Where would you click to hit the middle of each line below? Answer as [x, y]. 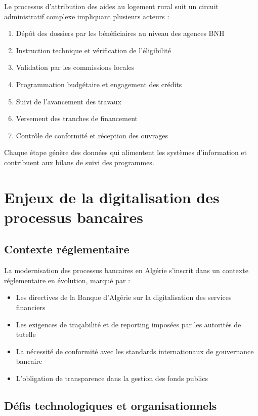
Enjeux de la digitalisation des [112, 197]
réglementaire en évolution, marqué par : [67, 280]
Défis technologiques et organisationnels [111, 406]
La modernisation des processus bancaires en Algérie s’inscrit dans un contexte [126, 270]
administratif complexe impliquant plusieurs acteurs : [87, 16]
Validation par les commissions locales [75, 67]
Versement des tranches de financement [77, 118]
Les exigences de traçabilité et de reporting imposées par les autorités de [128, 324]
